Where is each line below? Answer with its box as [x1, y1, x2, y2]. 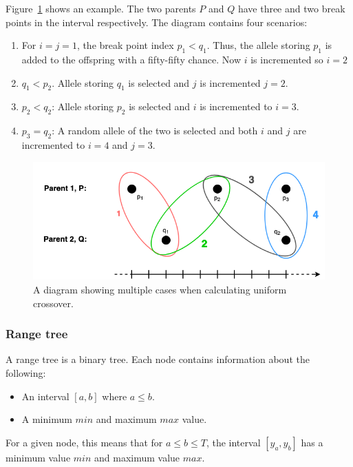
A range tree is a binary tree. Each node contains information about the [6, 352, 310, 366]
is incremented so [250, 52, 323, 66]
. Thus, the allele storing [206, 38, 310, 52]
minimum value [6, 450, 71, 464]
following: [6, 365, 46, 380]
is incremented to [200, 99, 272, 114]
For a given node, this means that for [6, 435, 163, 449]
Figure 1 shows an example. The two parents [6, 1, 196, 15]
